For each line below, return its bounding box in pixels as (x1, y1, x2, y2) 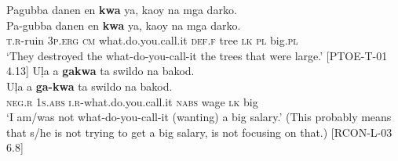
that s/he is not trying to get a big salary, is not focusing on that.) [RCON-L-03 (6, 123, 393, 140)
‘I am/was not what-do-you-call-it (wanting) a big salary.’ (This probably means (6, 109, 392, 125)
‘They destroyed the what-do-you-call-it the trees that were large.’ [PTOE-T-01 (6, 47, 388, 63)
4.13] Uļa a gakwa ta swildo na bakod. (6, 63, 195, 79)
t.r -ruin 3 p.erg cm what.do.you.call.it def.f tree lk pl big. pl (6, 32, 298, 48)
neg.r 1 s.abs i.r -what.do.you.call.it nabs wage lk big (6, 93, 258, 109)
